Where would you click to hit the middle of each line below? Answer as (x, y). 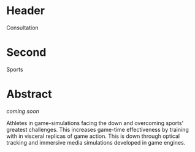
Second (26, 52)
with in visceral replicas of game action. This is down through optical (93, 136)
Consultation (22, 28)
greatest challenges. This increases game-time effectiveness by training (97, 129)
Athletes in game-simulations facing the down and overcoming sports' (95, 123)
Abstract (29, 94)
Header (25, 11)
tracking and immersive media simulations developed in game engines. (96, 142)
